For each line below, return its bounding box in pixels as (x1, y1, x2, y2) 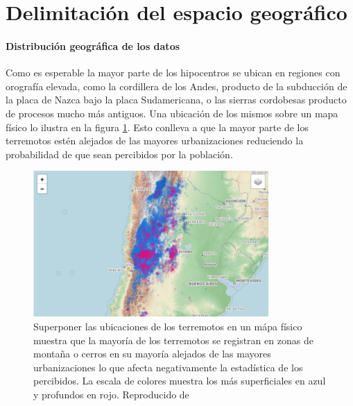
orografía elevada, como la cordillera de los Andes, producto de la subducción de (6, 78, 347, 93)
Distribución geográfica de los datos (6, 38, 180, 53)
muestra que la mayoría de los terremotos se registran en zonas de (33, 332, 313, 347)
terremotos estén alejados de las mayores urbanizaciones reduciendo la (6, 133, 304, 148)
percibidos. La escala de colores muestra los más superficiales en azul (33, 373, 326, 388)
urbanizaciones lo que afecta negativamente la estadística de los (33, 360, 303, 374)
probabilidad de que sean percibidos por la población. (6, 146, 233, 161)
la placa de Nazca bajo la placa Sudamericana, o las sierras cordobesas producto (6, 92, 347, 107)
